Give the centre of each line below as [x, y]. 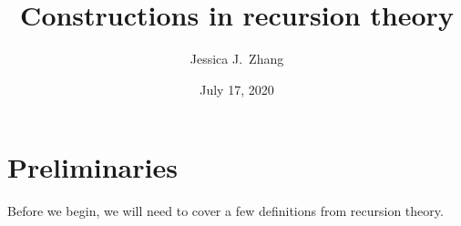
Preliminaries [92, 167]
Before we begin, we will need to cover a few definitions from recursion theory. [225, 211]
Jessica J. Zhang [237, 59]
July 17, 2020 [237, 89]
